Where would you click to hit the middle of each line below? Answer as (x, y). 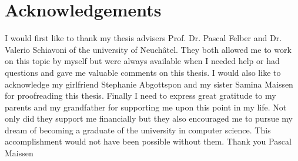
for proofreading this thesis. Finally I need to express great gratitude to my (140, 95)
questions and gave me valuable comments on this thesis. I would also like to (143, 72)
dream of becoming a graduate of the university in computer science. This (138, 130)
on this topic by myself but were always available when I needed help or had (142, 61)
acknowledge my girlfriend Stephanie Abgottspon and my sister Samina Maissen (149, 84)
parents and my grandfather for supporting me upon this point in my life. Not (146, 107)
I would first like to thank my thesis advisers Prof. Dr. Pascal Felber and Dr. (143, 38)
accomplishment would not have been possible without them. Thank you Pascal (148, 141)
